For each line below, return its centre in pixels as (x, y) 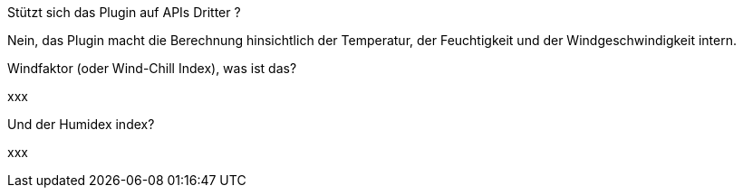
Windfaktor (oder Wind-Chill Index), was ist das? (152, 68)
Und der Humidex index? (81, 124)
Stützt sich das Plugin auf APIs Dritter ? (124, 12)
